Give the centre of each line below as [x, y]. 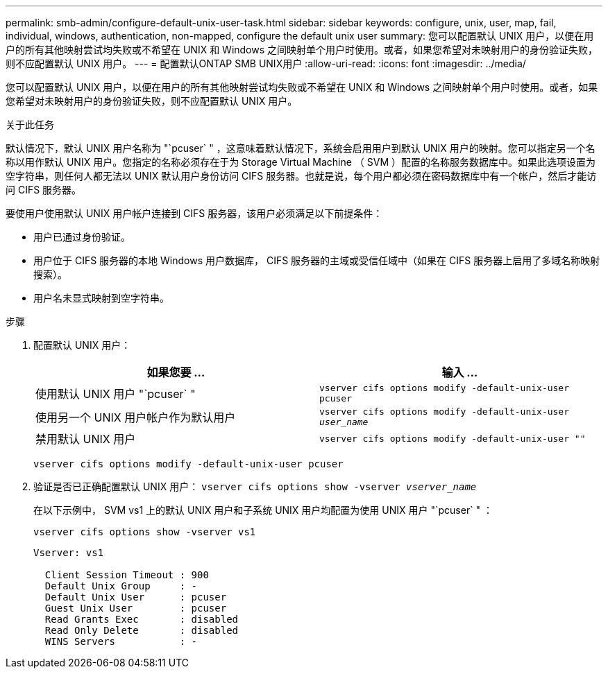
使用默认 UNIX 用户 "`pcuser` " [116, 394]
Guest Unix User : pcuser [136, 608]
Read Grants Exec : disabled [142, 619]
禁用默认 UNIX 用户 [86, 439]
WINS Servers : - [121, 641]
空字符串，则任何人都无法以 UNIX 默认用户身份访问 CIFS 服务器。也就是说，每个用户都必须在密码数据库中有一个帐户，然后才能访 [301, 176]
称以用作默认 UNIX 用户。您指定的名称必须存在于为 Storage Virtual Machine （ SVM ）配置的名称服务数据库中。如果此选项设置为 [301, 162]
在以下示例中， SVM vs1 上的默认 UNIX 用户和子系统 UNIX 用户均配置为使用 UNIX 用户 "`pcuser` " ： [263, 510]
